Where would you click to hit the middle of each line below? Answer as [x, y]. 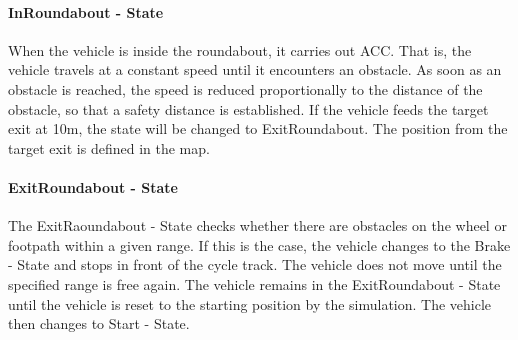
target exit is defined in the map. [109, 147]
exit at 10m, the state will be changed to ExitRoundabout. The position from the [258, 128]
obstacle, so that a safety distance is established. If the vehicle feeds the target [248, 108]
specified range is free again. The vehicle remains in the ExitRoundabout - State [254, 283]
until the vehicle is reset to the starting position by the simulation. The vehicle [250, 303]
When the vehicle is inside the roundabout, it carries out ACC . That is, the [240, 49]
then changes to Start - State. [99, 323]
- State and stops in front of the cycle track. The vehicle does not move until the [255, 264]
